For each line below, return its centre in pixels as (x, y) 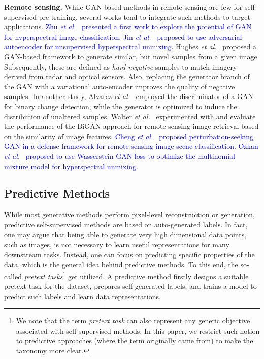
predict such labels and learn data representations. (82, 296)
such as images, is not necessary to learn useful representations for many (117, 244)
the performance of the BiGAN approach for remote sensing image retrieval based (131, 126)
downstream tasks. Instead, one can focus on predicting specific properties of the (129, 254)
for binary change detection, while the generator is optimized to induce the (121, 106)
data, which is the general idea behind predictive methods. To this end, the (121, 264)
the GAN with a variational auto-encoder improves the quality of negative (120, 86)
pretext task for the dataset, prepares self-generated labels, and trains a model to (130, 286)
